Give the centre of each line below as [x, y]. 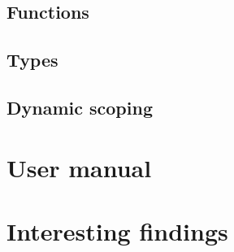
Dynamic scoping [80, 107]
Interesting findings [117, 230]
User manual [79, 167]
